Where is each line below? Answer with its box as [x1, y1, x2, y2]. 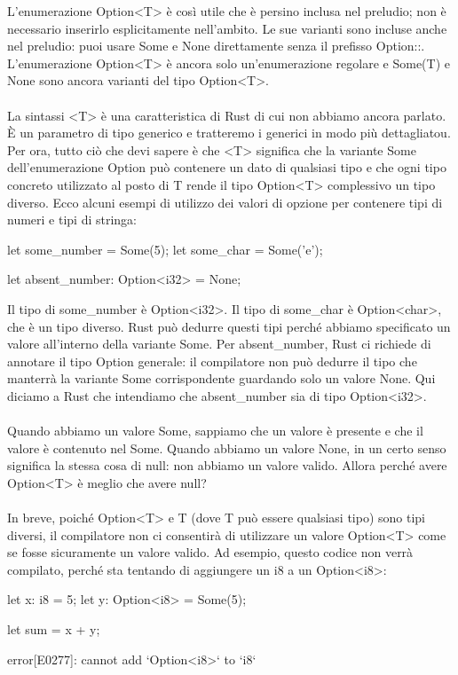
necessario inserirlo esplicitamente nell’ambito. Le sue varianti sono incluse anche [7, 19, 447, 37]
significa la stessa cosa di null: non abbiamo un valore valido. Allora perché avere [7, 456, 447, 475]
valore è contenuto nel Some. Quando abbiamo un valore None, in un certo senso [7, 438, 446, 457]
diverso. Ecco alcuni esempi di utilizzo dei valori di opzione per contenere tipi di [7, 192, 443, 211]
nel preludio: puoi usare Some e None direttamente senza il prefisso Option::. [7, 36, 425, 55]
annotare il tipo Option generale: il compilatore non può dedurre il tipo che [7, 351, 417, 370]
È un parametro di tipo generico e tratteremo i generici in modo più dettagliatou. [7, 123, 451, 142]
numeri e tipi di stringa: [7, 210, 138, 229]
